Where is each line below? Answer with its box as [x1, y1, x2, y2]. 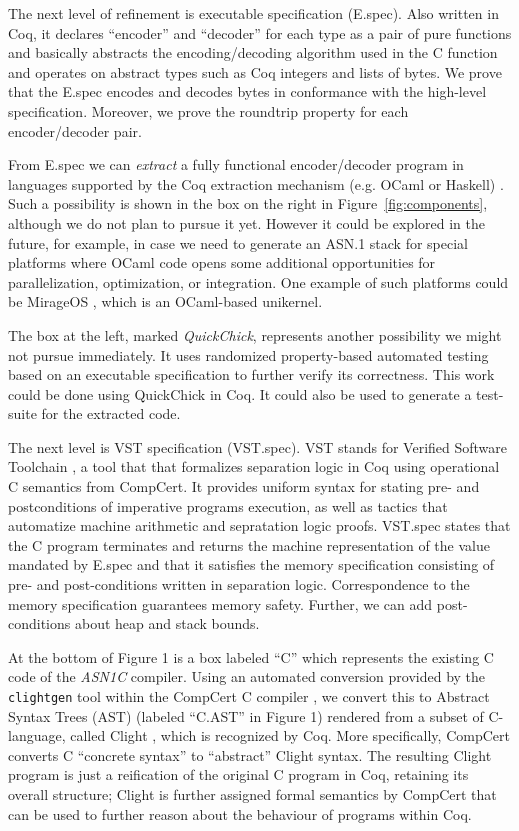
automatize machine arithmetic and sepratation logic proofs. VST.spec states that [8, 515, 511, 536]
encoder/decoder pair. [8, 120, 142, 141]
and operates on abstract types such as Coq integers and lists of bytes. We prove [8, 61, 502, 82]
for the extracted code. [41, 403, 181, 424]
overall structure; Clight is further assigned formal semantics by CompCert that [8, 784, 497, 805]
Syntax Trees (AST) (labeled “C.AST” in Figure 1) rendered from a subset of [8, 705, 484, 726]
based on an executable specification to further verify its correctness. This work [8, 364, 495, 385]
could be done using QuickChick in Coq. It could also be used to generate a [8, 383, 472, 404]
